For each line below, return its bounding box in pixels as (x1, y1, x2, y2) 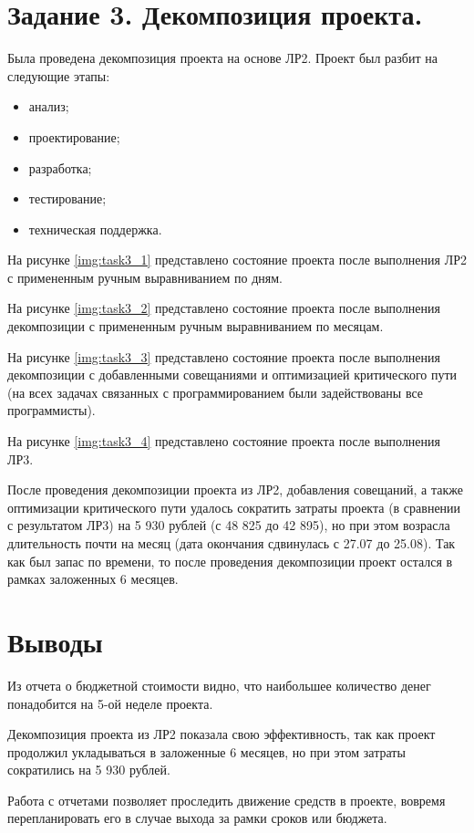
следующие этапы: (7, 66, 110, 85)
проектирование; (28, 127, 120, 146)
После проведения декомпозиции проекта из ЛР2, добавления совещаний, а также (7, 480, 463, 499)
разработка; (28, 158, 92, 177)
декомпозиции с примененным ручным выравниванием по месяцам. (7, 317, 384, 336)
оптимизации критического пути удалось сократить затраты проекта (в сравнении (7, 497, 461, 516)
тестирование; (28, 189, 107, 208)
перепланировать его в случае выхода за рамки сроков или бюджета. (7, 808, 387, 828)
